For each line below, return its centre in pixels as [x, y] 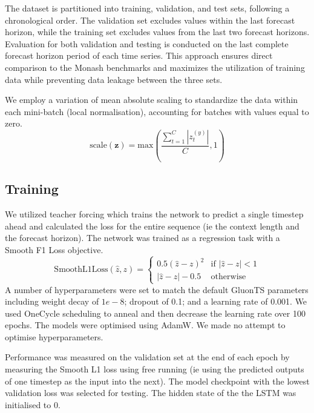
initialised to [28, 404]
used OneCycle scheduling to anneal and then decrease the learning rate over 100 [155, 313]
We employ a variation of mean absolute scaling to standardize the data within [152, 100]
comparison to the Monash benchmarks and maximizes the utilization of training [155, 67]
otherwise [228, 277]
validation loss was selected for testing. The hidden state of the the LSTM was [151, 393]
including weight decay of [52, 301]
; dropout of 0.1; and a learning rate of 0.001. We [216, 301]
